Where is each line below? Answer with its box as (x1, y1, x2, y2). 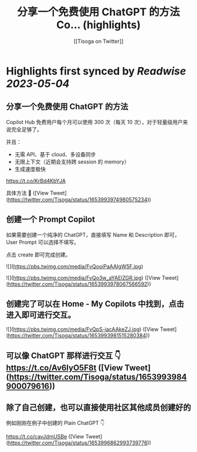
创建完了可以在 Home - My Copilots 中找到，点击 (6, 299, 185, 309)
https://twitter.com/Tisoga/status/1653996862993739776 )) (8, 439, 151, 446)
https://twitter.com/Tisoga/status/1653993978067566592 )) (8, 280, 151, 287)
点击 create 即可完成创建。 (6, 251, 71, 258)
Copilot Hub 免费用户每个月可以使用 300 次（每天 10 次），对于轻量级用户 (6, 118, 183, 125)
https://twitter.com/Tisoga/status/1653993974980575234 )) (8, 196, 151, 203)
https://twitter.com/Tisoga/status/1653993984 (9, 371, 187, 382)
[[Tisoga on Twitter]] (73, 38, 124, 45)
